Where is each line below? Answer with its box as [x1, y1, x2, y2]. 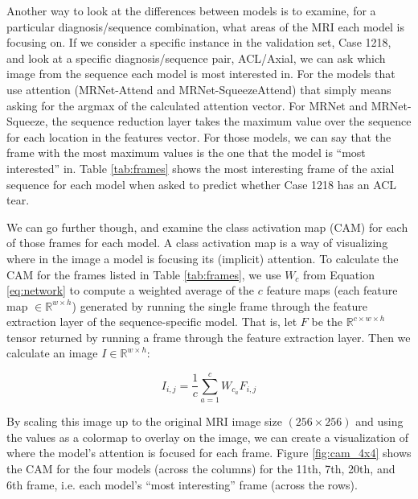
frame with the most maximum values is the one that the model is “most [6, 144, 366, 161]
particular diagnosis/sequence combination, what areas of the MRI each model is [6, 18, 404, 35]
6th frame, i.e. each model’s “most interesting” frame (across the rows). [6, 476, 358, 493]
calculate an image [6, 344, 98, 361]
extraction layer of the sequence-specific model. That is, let [6, 313, 297, 330]
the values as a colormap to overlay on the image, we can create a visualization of [6, 428, 408, 445]
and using [355, 413, 404, 430]
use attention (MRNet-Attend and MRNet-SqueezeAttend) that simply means [6, 80, 391, 97]
